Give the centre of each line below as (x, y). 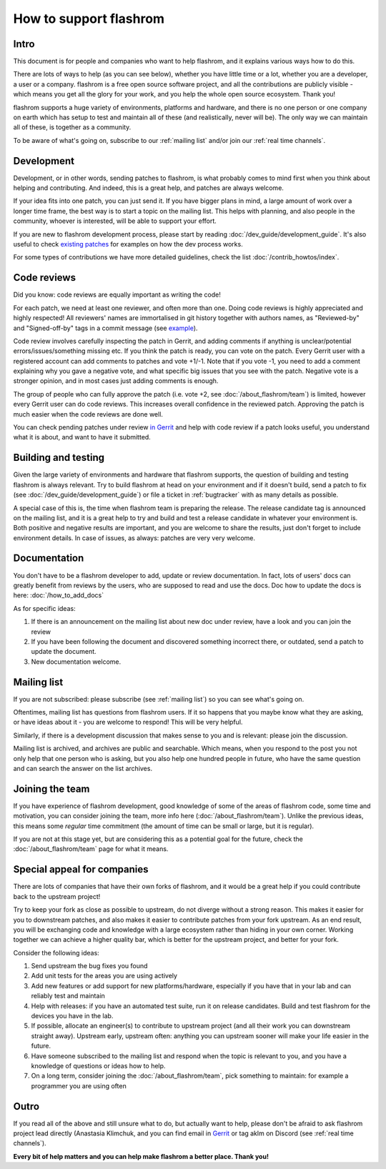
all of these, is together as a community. (72, 127)
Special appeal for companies (81, 869)
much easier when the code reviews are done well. (88, 414)
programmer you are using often (79, 1085)
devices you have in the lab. (72, 1016)
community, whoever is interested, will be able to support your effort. (115, 221)
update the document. (64, 652)
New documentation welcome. (76, 662)
